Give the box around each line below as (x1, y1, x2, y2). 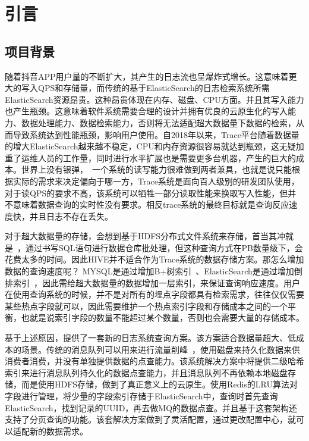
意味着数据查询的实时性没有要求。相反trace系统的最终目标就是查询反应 (12, 198, 289, 211)
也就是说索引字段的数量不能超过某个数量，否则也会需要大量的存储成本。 (21, 311, 304, 324)
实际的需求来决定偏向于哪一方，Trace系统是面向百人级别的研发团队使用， (12, 174, 299, 187)
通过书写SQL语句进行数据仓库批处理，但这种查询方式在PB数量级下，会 (25, 241, 303, 254)
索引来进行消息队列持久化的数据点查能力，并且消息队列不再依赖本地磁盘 (5, 366, 288, 379)
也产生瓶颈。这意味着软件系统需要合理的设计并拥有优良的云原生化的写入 (5, 105, 288, 117)
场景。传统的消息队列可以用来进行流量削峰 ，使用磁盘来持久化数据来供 (21, 343, 300, 355)
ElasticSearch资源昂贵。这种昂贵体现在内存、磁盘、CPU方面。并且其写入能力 (5, 93, 304, 105)
